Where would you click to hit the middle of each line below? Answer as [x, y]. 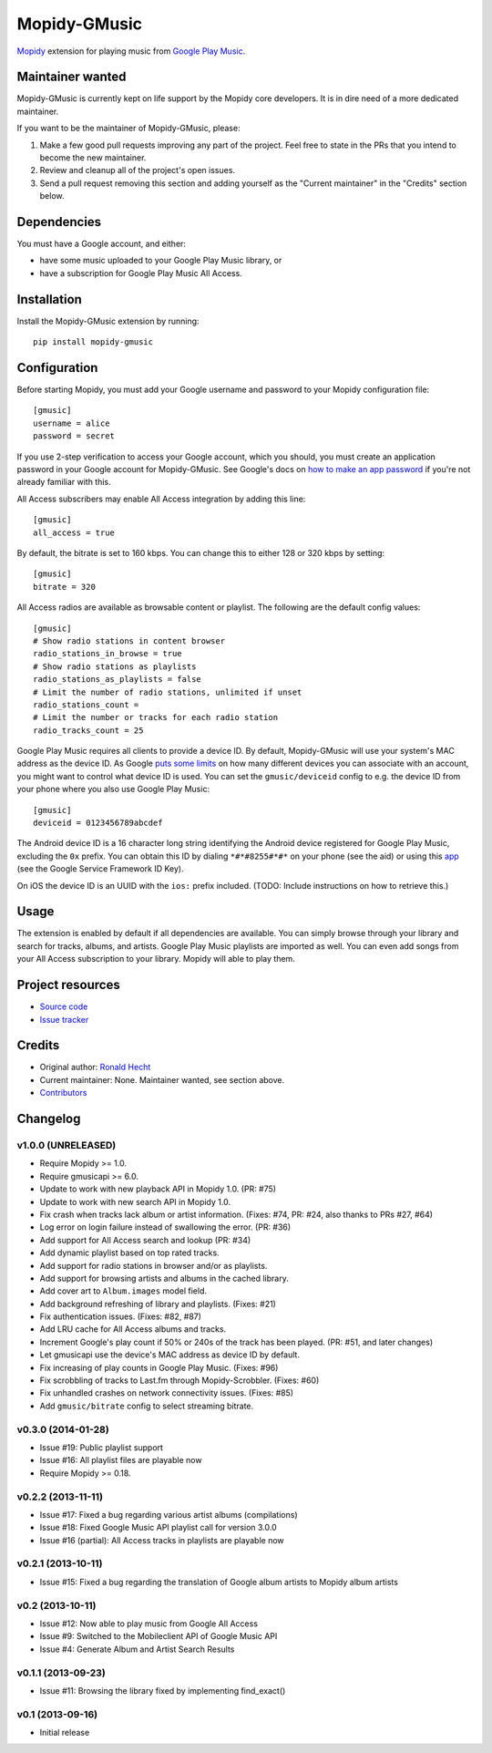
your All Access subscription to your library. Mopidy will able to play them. [156, 959]
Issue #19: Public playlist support [102, 1447]
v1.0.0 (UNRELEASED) [67, 1146]
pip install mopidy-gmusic [93, 342]
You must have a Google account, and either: [102, 244]
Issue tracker [64, 1019]
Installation [49, 299]
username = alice [72, 423]
